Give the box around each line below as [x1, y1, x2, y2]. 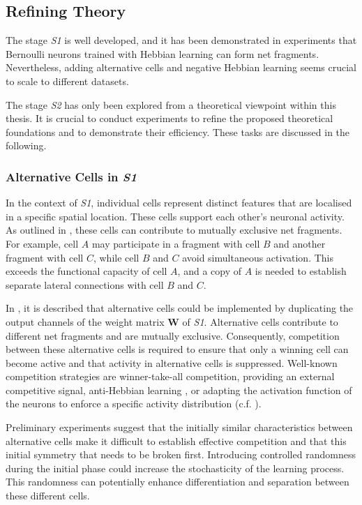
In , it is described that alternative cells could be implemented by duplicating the [6, 301, 354, 315]
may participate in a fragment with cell [91, 236, 260, 250]
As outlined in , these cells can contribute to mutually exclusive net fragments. [6, 223, 342, 237]
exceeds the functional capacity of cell [6, 264, 167, 278]
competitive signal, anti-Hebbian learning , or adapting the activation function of [6, 382, 352, 397]
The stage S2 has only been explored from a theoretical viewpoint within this [6, 97, 336, 112]
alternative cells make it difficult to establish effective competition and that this [6, 433, 347, 448]
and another [273, 236, 326, 250]
